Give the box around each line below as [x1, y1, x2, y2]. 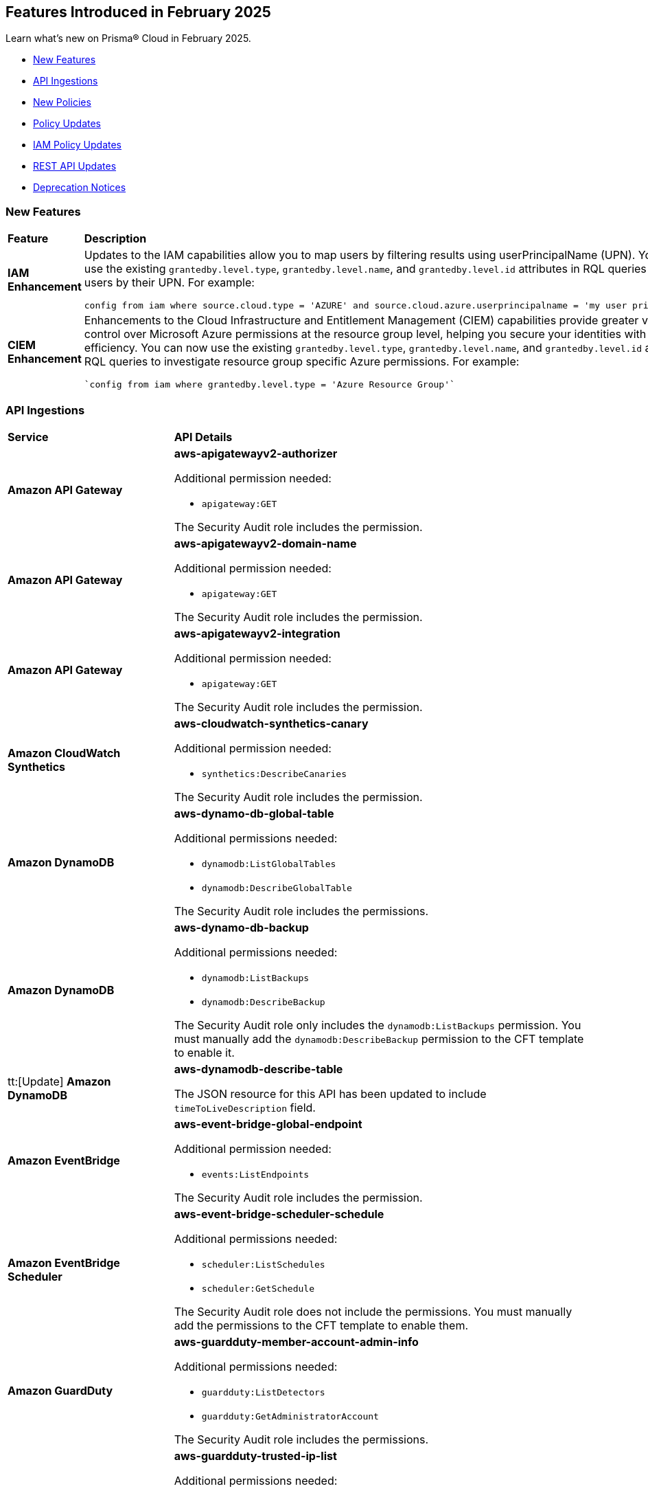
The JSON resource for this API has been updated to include [174, 1086, 487, 1101]
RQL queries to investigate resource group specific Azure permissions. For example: [84, 355, 520, 369]
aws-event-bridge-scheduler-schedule [174, 1206, 384, 1221]
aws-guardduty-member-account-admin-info [174, 1334, 419, 1349]
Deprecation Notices [33, 181, 126, 194]
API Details [174, 429, 233, 444]
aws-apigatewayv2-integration [174, 626, 340, 640]
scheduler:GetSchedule [201, 1283, 315, 1294]
